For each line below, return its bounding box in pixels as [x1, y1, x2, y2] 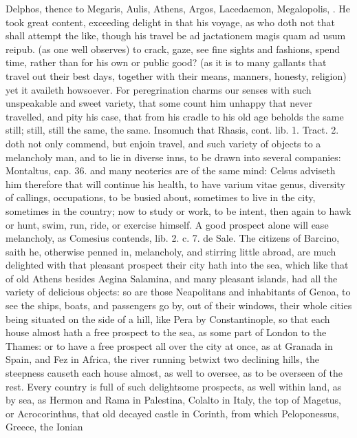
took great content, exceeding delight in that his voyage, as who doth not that [6, 14, 335, 29]
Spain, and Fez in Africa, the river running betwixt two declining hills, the [6, 352, 319, 366]
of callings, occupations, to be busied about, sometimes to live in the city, [6, 190, 316, 205]
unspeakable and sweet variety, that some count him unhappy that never [6, 96, 312, 110]
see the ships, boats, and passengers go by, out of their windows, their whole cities [6, 298, 352, 313]
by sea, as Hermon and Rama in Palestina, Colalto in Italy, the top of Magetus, [6, 393, 342, 407]
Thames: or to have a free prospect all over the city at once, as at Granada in [6, 338, 333, 353]
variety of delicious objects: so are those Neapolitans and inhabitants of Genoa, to [6, 284, 351, 299]
